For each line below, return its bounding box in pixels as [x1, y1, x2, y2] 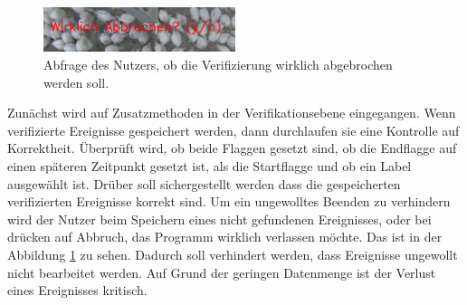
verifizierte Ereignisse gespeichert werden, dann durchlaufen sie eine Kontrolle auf [7, 120, 460, 139]
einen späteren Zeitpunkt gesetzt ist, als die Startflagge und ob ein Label [7, 156, 412, 175]
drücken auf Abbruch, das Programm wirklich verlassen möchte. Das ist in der [7, 227, 443, 246]
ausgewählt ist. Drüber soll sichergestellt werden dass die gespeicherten [7, 174, 401, 193]
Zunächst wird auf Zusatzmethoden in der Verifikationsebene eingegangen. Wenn [7, 103, 456, 122]
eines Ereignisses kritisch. [7, 281, 148, 300]
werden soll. [43, 72, 110, 91]
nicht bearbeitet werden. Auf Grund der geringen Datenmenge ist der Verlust [7, 262, 436, 281]
